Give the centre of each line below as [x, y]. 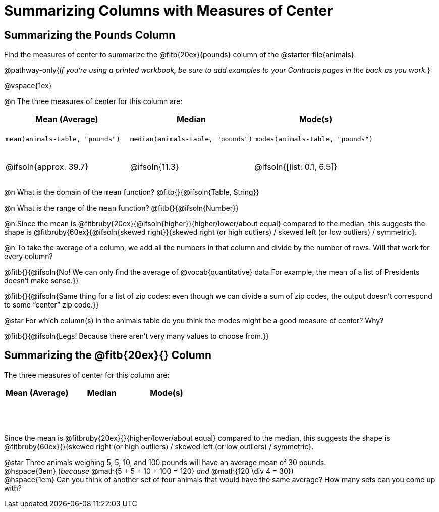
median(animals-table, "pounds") [191, 139]
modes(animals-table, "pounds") [314, 139]
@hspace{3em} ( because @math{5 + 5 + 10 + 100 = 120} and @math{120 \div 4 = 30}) [149, 471]
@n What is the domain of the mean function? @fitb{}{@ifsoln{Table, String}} [132, 192]
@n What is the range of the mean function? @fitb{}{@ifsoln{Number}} [121, 208]
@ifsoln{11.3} [154, 166]
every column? [29, 256]
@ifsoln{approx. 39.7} [47, 166]
